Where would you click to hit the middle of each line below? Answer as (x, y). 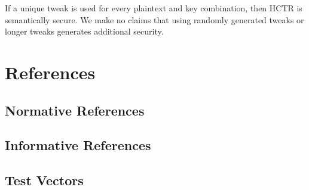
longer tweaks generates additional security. (84, 31)
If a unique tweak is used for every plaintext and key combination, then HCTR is (154, 8)
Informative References (78, 145)
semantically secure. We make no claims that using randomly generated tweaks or (154, 19)
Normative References (75, 110)
